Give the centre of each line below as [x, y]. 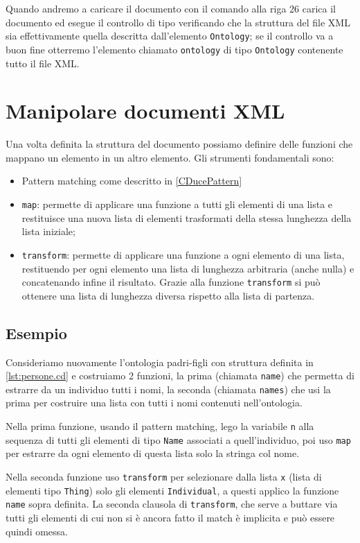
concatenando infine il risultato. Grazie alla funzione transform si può [171, 282]
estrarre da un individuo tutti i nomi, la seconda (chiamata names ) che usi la [168, 389]
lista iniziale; [48, 231]
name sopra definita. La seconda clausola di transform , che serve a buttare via [172, 504]
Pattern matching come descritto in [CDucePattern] [132, 181]
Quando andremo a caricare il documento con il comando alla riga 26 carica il [171, 8]
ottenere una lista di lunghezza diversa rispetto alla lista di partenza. [168, 295]
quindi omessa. [37, 531]
